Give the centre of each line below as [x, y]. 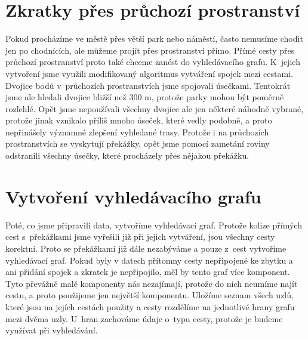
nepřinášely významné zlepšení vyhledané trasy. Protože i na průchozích [137, 132]
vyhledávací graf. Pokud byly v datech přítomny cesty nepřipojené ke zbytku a [149, 260]
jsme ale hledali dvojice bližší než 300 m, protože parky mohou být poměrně [145, 97]
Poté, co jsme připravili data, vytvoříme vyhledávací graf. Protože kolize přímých [154, 225]
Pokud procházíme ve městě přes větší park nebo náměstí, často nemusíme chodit [154, 38]
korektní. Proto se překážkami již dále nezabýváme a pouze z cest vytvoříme [146, 248]
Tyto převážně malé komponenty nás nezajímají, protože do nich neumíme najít [152, 283]
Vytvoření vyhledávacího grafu [133, 196]
